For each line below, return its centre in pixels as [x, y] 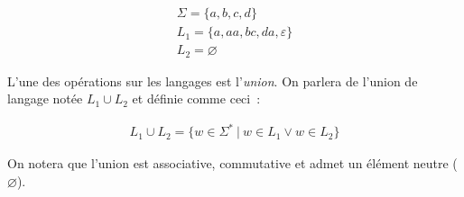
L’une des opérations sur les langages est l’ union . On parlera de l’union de [213, 81]
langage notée [45, 98]
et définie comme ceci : [196, 98]
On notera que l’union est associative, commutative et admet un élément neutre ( [232, 163]
